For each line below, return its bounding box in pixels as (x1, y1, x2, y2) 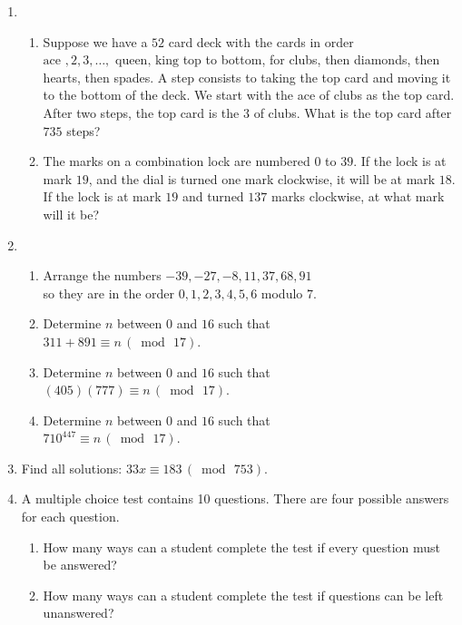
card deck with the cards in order (168, 32, 354, 51)
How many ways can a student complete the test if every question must (43, 537, 441, 556)
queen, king (115, 54, 179, 68)
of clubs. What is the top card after (253, 103, 452, 122)
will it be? (43, 204, 100, 223)
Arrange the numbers (43, 266, 162, 285)
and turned (182, 187, 244, 206)
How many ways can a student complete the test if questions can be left (43, 585, 444, 604)
